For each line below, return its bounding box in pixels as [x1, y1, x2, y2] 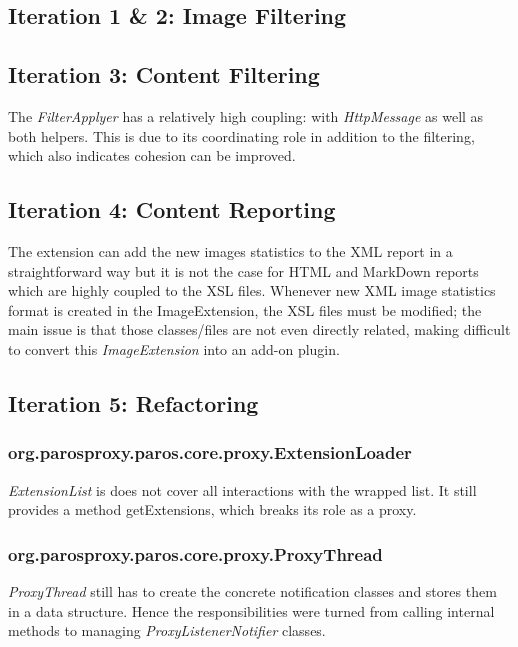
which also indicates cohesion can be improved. [8, 145, 296, 166]
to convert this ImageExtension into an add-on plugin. [8, 338, 340, 359]
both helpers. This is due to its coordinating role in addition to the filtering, [8, 125, 475, 146]
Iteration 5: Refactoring [8, 387, 259, 418]
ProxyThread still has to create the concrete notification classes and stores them [8, 580, 497, 601]
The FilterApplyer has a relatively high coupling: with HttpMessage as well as [8, 105, 484, 126]
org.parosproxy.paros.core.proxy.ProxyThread [8, 541, 383, 566]
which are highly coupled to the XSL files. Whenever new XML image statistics [8, 280, 496, 301]
